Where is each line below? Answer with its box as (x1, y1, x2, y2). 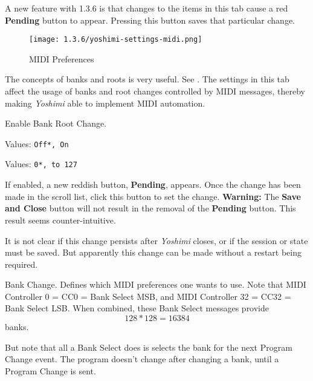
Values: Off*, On (5, 137, 69, 150)
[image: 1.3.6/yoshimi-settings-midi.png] (29, 35, 202, 44)
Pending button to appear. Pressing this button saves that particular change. (5, 13, 295, 26)
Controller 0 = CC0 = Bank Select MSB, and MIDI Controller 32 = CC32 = (5, 290, 291, 302)
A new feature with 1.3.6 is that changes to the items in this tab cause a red (5, 2, 288, 14)
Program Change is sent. (5, 364, 96, 377)
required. (5, 257, 38, 270)
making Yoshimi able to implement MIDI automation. (5, 96, 205, 109)
